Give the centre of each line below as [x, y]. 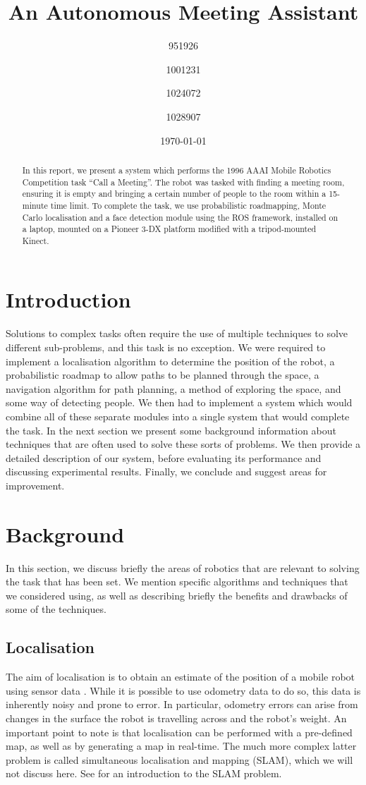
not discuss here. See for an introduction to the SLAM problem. [144, 773]
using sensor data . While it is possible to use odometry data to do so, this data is [183, 690]
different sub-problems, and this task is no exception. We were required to [166, 347]
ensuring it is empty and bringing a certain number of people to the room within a [174, 194]
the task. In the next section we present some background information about [171, 430]
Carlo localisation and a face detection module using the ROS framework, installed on [180, 217]
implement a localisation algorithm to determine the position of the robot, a [170, 361]
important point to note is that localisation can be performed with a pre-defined [179, 732]
